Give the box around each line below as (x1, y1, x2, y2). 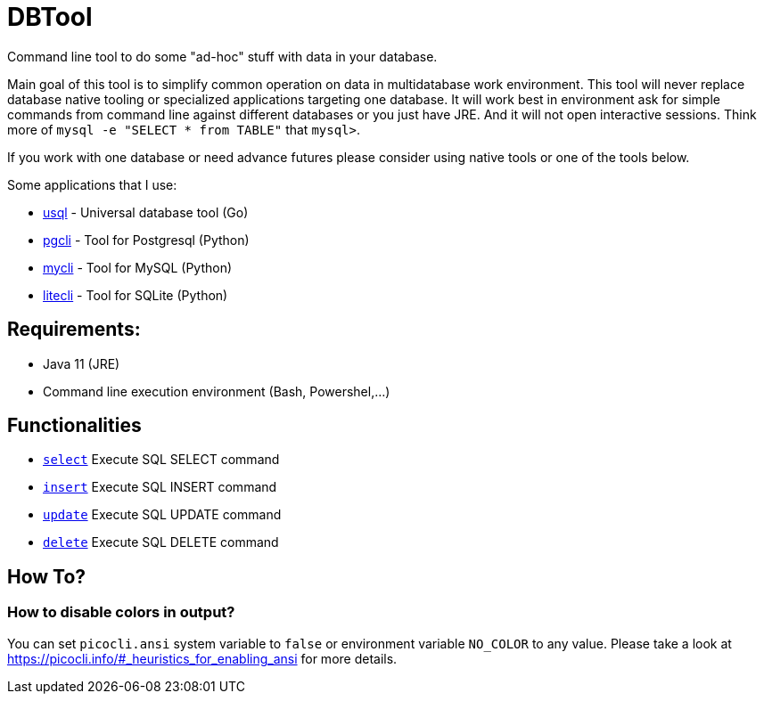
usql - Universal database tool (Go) (43, 204, 249, 220)
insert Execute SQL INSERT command (43, 479, 277, 495)
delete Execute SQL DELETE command (43, 534, 279, 550)
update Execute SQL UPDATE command (43, 507, 282, 523)
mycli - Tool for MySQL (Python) (43, 259, 233, 275)
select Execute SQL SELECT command (43, 452, 280, 468)
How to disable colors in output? (7, 603, 235, 622)
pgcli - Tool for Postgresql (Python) (43, 232, 250, 248)
